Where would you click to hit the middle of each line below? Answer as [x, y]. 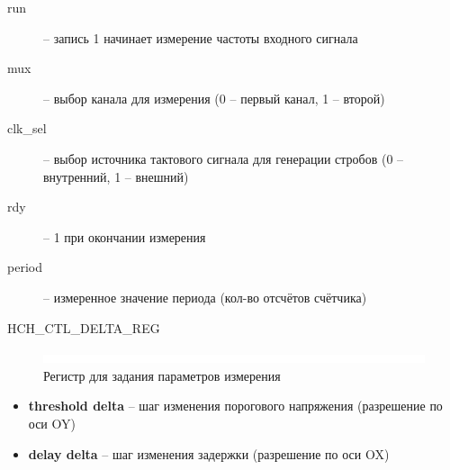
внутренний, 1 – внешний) [116, 176]
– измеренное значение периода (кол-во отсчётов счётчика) [205, 297]
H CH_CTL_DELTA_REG [84, 327]
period [25, 267]
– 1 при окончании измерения [125, 236]
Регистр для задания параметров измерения [162, 375]
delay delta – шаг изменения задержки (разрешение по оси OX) [209, 453]
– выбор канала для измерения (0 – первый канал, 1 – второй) [214, 98]
